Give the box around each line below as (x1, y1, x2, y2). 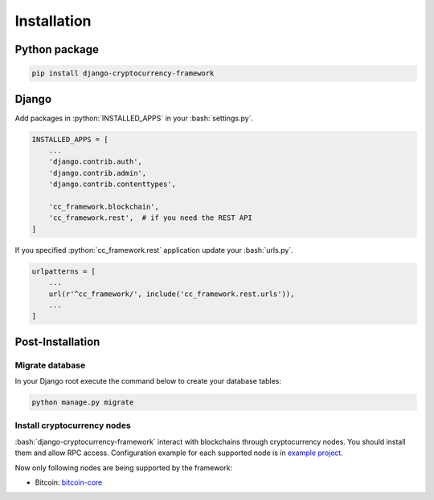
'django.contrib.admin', (48, 169, 147, 177)
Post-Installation (14, 335, 100, 348)
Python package (14, 43, 100, 56)
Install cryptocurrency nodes (14, 420, 132, 431)
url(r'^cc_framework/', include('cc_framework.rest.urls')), (48, 289, 295, 299)
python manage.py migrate (31, 398, 134, 407)
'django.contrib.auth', (48, 157, 142, 166)
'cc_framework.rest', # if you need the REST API (48, 213, 252, 222)
